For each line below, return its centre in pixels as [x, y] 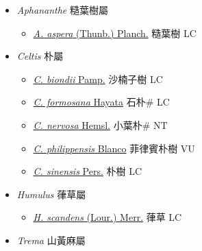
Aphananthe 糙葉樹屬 [62, 10]
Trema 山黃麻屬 [51, 240]
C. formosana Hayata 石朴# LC [101, 102]
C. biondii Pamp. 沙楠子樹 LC [98, 79]
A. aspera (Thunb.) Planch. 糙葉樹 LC [115, 33]
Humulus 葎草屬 [51, 194]
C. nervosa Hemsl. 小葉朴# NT [100, 124]
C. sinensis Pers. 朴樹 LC [87, 171]
